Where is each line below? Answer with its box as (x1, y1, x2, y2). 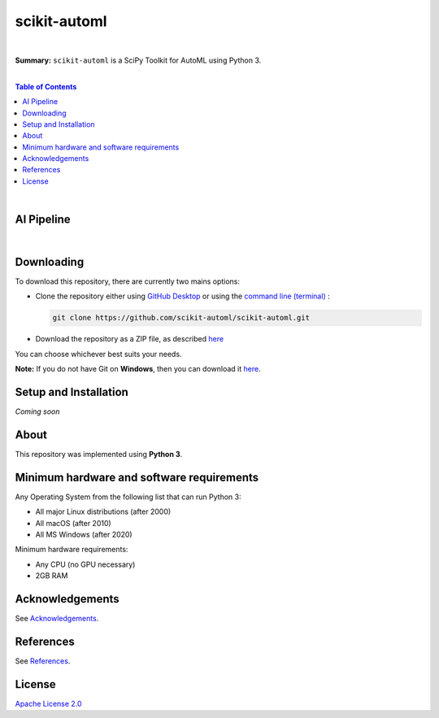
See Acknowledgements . (15, 614, 99, 624)
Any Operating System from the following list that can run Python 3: (15, 492, 241, 502)
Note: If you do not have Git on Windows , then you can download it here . (15, 364, 261, 374)
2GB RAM (35, 571, 68, 581)
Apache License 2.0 (15, 698, 82, 708)
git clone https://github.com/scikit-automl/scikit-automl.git (52, 313, 311, 323)
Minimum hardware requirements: (15, 545, 128, 555)
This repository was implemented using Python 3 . (15, 450, 183, 459)
